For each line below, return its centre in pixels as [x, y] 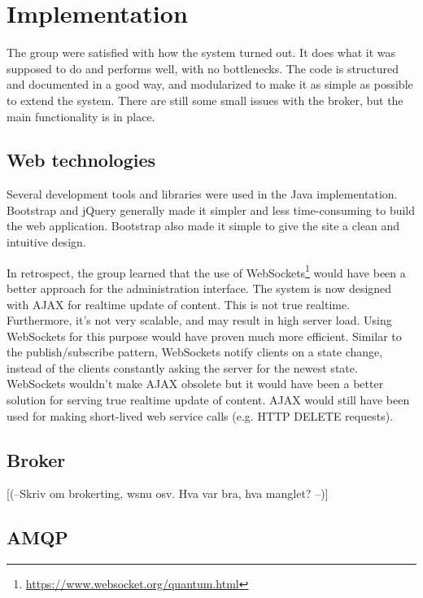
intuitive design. [46, 242]
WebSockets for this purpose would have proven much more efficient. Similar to [204, 336]
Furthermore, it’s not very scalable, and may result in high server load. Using [199, 320]
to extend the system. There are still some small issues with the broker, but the [205, 100]
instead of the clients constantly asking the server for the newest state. [182, 367]
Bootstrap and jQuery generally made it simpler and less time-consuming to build [211, 210]
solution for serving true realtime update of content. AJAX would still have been [208, 400]
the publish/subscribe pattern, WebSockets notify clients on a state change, [195, 352]
